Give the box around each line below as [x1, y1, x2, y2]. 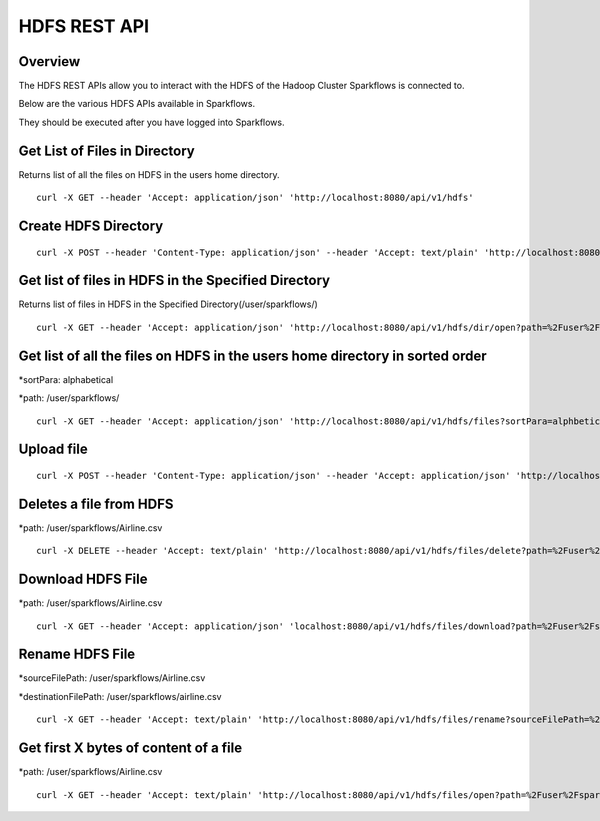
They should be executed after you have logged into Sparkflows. [18, 116, 285, 128]
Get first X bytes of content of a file [18, 740, 243, 757]
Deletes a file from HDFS [18, 495, 174, 512]
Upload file [18, 441, 89, 458]
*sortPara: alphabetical [18, 373, 114, 385]
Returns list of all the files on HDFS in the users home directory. [18, 168, 280, 180]
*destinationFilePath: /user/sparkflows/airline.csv [18, 690, 222, 702]
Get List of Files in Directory [18, 142, 195, 159]
